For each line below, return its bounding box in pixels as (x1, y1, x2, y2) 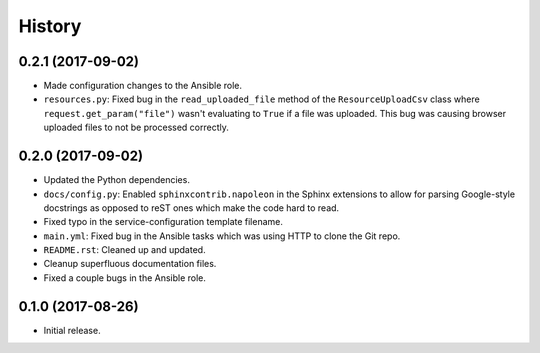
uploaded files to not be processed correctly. (43, 121, 229, 134)
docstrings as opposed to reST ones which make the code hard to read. (43, 201, 340, 214)
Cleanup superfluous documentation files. (43, 258, 217, 270)
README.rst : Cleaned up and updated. (43, 244, 206, 256)
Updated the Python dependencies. (43, 174, 190, 186)
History (18, 15, 82, 37)
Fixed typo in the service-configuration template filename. (43, 216, 284, 228)
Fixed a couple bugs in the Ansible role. (43, 271, 207, 284)
